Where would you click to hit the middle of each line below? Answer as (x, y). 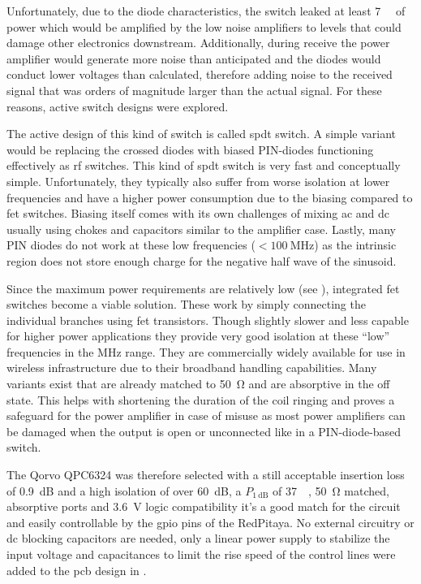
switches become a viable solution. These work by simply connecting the (186, 304)
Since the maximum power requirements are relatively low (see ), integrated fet (203, 288)
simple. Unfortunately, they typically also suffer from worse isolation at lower (198, 181)
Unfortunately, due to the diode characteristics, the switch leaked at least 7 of (206, 11)
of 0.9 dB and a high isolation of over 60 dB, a (124, 490)
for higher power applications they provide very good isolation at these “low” (198, 336)
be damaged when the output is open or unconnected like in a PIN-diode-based (204, 431)
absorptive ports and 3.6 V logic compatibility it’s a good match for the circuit (204, 506)
